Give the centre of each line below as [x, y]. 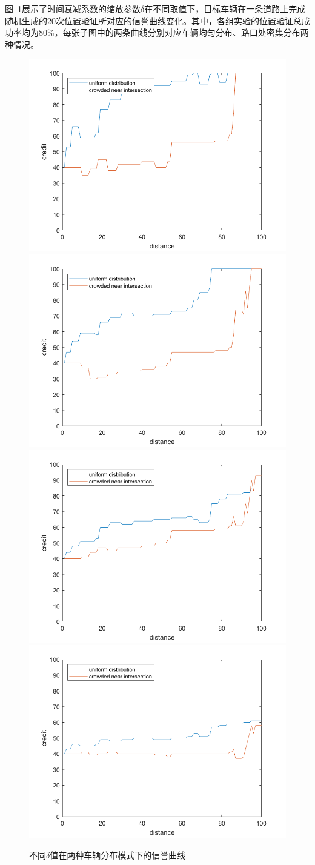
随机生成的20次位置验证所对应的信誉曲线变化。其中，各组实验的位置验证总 [153, 20]
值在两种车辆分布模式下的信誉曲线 [118, 854]
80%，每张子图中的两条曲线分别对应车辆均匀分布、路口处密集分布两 [174, 32]
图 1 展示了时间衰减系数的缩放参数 [73, 8]
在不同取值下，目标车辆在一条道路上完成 [225, 8]
